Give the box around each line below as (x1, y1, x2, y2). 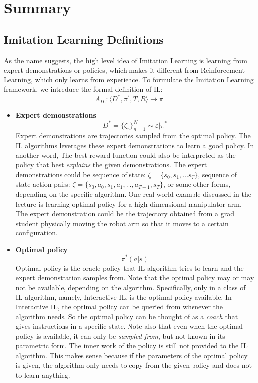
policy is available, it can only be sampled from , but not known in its (15, 330, 225, 341)
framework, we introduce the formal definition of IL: (4, 84, 163, 94)
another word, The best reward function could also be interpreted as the (15, 150, 236, 160)
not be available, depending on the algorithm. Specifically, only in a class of (15, 282, 246, 292)
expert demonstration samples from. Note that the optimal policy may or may (15, 272, 254, 283)
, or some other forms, (163, 179, 231, 189)
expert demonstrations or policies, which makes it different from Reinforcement (4, 65, 245, 75)
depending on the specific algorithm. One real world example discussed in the (15, 188, 251, 199)
